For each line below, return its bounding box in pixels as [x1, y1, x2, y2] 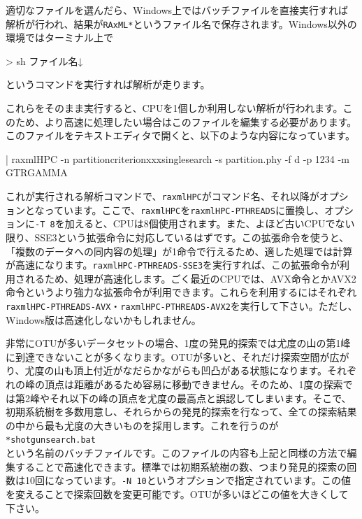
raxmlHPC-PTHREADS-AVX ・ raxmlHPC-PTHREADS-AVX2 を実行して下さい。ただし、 [6, 299, 358, 313]
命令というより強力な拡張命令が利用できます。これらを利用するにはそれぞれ [6, 285, 357, 299]
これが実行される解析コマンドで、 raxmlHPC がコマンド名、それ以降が [6, 189, 319, 203]
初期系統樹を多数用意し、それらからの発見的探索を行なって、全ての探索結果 [6, 404, 357, 419]
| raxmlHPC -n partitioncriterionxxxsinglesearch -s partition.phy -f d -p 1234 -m [6, 151, 349, 166]
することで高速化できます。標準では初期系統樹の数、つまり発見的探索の [15, 459, 347, 474]
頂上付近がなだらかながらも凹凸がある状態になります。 [73, 363, 328, 378]
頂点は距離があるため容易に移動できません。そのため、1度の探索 [44, 377, 343, 392]
